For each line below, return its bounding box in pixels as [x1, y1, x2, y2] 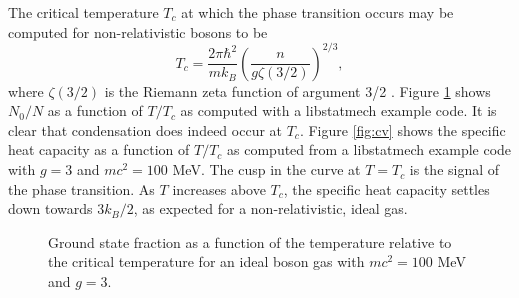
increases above [172, 178, 266, 199]
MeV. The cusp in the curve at [172, 159, 361, 180]
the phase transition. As [8, 178, 155, 199]
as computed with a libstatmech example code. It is [180, 100, 497, 121]
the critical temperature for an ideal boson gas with [48, 251, 365, 272]
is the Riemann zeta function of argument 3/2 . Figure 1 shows [104, 80, 491, 101]
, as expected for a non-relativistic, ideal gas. [133, 198, 408, 219]
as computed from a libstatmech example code [227, 139, 512, 160]
